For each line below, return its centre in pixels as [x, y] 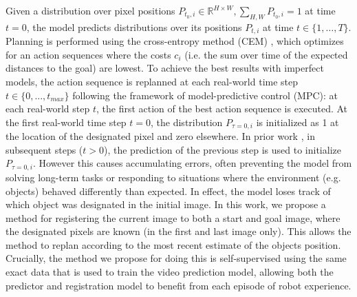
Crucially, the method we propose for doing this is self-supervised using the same [176, 258]
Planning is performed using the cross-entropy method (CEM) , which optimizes [175, 41]
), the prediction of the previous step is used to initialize [223, 149]
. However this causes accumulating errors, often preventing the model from [192, 163]
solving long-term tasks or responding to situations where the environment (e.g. [173, 177]
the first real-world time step [66, 122]
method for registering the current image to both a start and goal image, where [173, 217]
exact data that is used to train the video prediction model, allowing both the [170, 272]
